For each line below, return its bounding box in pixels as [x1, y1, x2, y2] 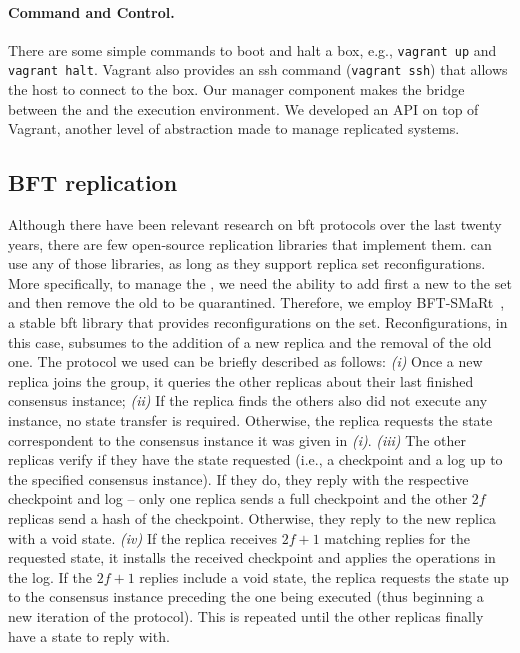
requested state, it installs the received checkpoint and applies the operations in [8, 547, 496, 568]
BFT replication [8, 167, 178, 198]
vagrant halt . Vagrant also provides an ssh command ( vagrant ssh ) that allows [8, 59, 508, 80]
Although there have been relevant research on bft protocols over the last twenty [8, 214, 502, 235]
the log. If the [8, 566, 92, 587]
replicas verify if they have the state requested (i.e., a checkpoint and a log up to [8, 449, 503, 470]
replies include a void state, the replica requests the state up [139, 566, 509, 587]
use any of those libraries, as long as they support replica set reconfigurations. [8, 253, 486, 274]
